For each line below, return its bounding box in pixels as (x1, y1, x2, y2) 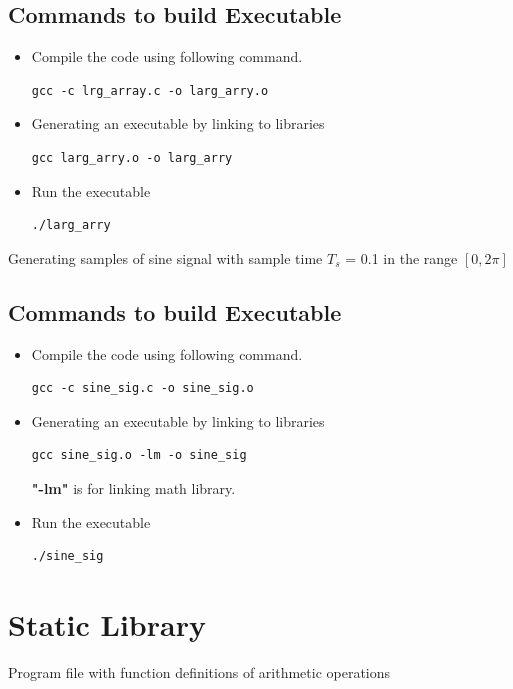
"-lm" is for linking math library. (31, 477, 236, 498)
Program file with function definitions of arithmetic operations (8, 661, 391, 682)
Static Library (8, 603, 206, 644)
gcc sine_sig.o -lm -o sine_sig (31, 448, 247, 463)
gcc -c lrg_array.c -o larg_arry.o (31, 83, 269, 98)
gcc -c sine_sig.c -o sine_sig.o (31, 381, 254, 396)
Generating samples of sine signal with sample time (8, 247, 323, 268)
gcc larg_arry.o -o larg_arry (31, 150, 233, 165)
